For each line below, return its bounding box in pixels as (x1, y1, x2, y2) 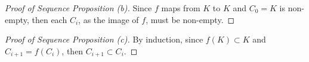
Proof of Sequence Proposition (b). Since (5, 2, 152, 14)
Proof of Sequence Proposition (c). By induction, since (5, 33, 203, 45)
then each (32, 13, 67, 25)
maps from (161, 2, 200, 14)
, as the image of (78, 13, 139, 25)
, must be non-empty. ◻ (146, 13, 235, 25)
